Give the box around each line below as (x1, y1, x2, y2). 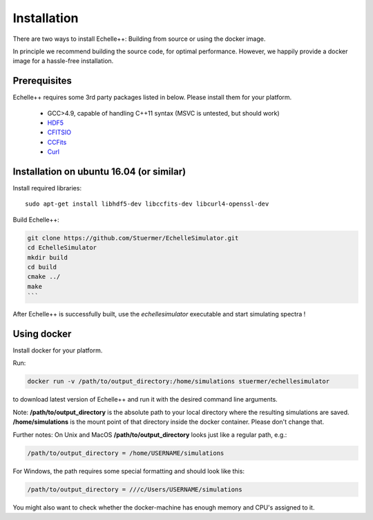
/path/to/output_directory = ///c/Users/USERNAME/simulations (27, 485, 242, 493)
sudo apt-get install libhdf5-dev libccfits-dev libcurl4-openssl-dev (25, 200, 269, 208)
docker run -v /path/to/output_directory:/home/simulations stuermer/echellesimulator (27, 377, 330, 386)
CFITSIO (47, 128, 72, 136)
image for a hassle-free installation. (12, 57, 114, 65)
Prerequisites (12, 75, 72, 87)
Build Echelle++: (12, 215, 60, 224)
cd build (27, 263, 57, 271)
